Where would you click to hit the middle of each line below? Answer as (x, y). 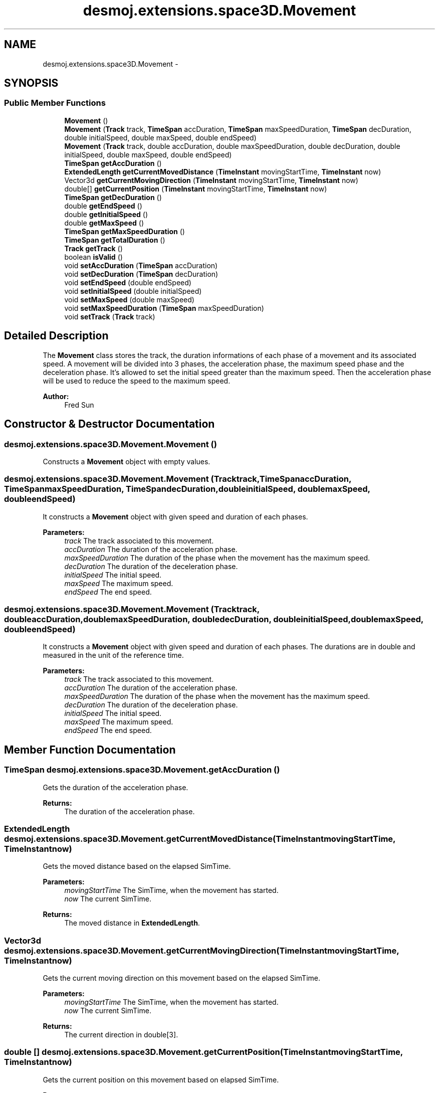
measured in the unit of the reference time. (113, 655)
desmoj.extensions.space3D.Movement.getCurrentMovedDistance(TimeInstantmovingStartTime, (200, 839)
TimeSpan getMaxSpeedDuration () (125, 231)
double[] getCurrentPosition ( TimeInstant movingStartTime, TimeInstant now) (196, 189)
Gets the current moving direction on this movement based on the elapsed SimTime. (181, 978)
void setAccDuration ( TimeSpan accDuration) (141, 265)
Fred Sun (79, 405)
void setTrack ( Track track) (110, 316)
